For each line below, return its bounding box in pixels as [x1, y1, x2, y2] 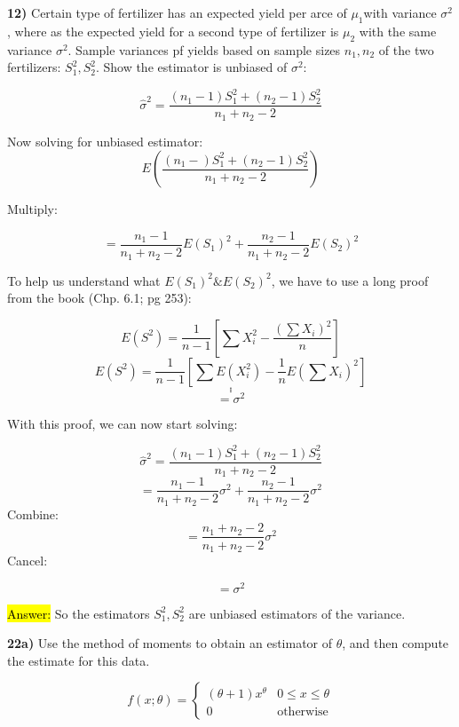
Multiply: [7, 200, 58, 218]
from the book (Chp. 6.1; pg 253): [7, 288, 192, 307]
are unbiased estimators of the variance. [188, 604, 406, 622]
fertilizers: [7, 58, 61, 76]
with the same [359, 21, 437, 40]
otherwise [277, 706, 328, 719]
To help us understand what [7, 271, 161, 289]
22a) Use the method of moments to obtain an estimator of [7, 634, 333, 652]
